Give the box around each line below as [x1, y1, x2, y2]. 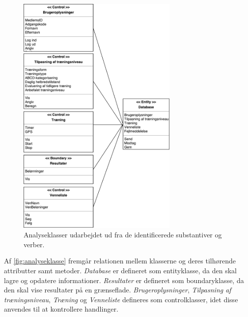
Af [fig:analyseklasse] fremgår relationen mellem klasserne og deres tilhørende [4, 256, 236, 266]
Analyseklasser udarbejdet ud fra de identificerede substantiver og [24, 230, 222, 240]
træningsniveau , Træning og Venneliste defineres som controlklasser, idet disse [4, 294, 238, 304]
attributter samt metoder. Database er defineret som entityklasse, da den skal [4, 265, 237, 276]
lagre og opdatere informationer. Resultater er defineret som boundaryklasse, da [4, 275, 244, 285]
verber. [24, 239, 45, 249]
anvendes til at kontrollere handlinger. [4, 304, 118, 314]
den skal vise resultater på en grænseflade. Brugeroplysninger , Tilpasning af [4, 285, 231, 295]
